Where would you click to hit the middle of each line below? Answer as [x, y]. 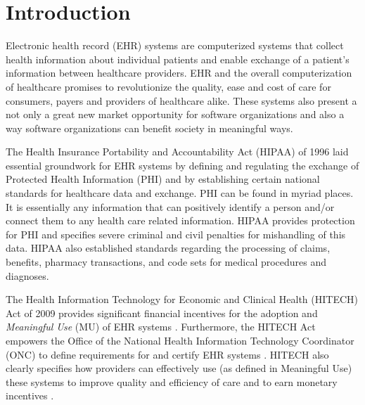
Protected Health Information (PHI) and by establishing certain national [163, 179]
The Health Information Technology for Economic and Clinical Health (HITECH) [182, 299]
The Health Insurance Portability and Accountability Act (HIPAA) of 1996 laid [177, 152]
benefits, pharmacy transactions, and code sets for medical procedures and [166, 262]
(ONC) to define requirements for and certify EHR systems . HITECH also [167, 354]
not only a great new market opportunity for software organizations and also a [175, 114]
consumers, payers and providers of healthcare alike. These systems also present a [181, 100]
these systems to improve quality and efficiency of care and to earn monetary [172, 381]
